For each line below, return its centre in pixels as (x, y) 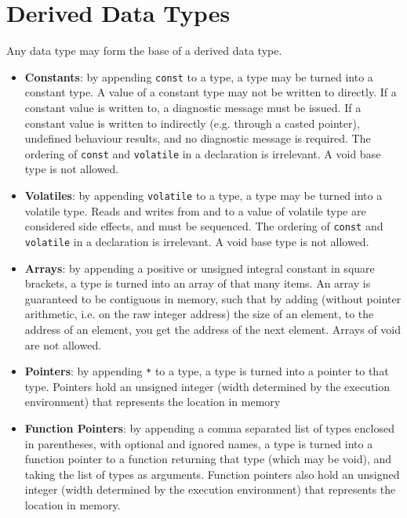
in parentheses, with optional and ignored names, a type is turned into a (199, 443)
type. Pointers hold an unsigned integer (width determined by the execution (207, 386)
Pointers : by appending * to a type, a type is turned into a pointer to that (207, 371)
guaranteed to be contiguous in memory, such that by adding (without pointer (213, 298)
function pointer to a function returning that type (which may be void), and (208, 459)
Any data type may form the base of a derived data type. (144, 51)
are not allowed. (63, 344)
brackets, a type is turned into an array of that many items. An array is (198, 283)
